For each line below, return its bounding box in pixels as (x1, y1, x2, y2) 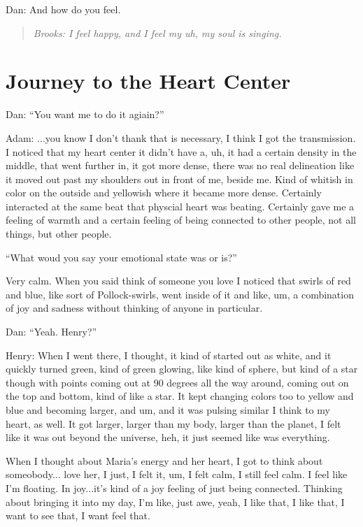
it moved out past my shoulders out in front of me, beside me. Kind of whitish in (6, 171, 353, 186)
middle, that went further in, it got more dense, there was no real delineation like (6, 158, 355, 173)
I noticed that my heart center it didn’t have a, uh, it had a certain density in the (6, 144, 357, 159)
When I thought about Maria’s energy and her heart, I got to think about (6, 453, 323, 468)
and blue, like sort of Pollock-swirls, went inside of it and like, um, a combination (6, 287, 354, 301)
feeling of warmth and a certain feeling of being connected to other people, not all (6, 212, 357, 227)
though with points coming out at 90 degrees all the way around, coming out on (6, 375, 349, 389)
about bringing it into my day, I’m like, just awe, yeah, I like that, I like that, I (6, 494, 345, 509)
